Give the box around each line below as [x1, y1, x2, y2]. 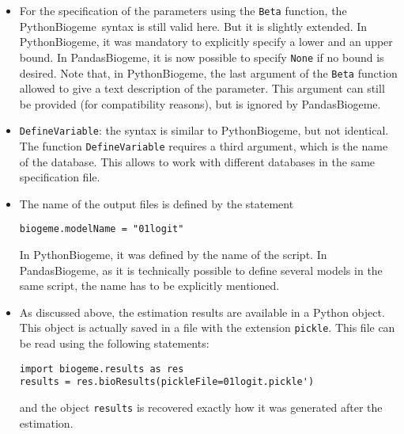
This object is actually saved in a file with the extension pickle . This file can [19, 319, 395, 336]
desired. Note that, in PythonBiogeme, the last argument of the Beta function [19, 64, 398, 81]
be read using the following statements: [19, 335, 210, 352]
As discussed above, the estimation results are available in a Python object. [19, 303, 385, 320]
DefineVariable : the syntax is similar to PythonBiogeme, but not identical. [19, 122, 389, 139]
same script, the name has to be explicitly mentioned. [19, 277, 280, 294]
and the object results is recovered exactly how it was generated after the [19, 399, 383, 416]
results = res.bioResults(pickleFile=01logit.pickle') [19, 376, 315, 388]
